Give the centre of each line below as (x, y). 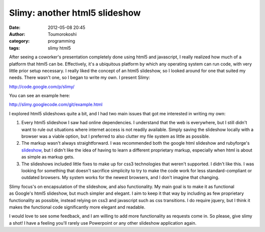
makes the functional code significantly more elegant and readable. (77, 207)
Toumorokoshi (62, 34)
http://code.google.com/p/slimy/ (42, 86)
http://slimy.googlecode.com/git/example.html (56, 104)
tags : (14, 48)
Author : (17, 34)
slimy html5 (59, 48)
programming (62, 41)
